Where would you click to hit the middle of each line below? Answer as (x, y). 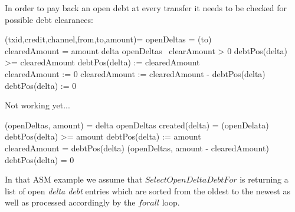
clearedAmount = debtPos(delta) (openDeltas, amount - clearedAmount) (137, 148)
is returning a (264, 179)
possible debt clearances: (49, 19)
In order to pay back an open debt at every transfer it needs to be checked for (146, 8)
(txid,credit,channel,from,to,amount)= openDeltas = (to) (108, 39)
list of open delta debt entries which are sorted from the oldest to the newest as (147, 191)
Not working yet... (37, 105)
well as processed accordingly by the (70, 202)
